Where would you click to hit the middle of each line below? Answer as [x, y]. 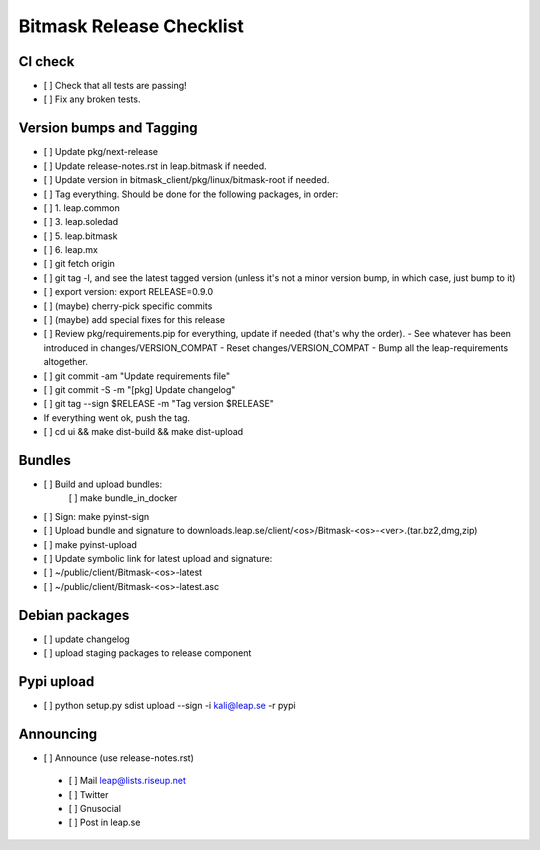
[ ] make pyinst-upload [90, 544]
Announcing [58, 733]
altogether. [66, 362]
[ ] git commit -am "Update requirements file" [136, 376]
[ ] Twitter [88, 794]
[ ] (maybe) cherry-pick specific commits [128, 306]
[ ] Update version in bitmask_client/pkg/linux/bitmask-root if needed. [186, 180]
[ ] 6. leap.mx [71, 250]
